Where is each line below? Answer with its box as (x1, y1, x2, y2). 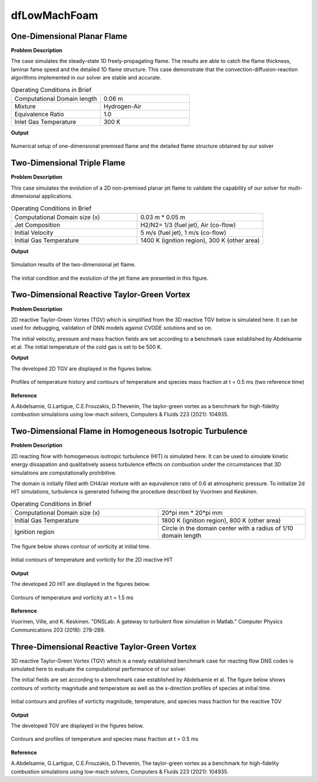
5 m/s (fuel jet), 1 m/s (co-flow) (140, 228, 227, 237)
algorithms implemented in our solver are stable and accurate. (11, 74, 162, 81)
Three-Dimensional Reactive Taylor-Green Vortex (11, 642, 197, 652)
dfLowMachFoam (11, 9, 98, 22)
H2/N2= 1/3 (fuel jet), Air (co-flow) (140, 221, 236, 229)
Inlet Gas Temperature (14, 118, 77, 126)
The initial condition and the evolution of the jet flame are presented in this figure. (11, 274, 208, 281)
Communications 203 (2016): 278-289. (11, 626, 105, 633)
